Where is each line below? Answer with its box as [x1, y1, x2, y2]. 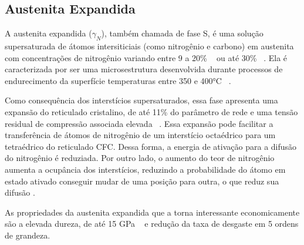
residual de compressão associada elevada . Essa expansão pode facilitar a [5, 117, 273, 129]
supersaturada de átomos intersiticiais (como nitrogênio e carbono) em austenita [5, 40, 294, 52]
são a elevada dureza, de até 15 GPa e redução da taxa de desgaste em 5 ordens [5, 217, 299, 230]
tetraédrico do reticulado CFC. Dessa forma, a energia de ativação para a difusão [5, 140, 297, 152]
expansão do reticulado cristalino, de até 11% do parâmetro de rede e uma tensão [5, 105, 298, 118]
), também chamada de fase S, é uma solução [101, 27, 264, 39]
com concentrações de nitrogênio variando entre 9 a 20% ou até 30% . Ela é [5, 51, 288, 63]
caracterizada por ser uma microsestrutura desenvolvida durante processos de [5, 63, 283, 75]
